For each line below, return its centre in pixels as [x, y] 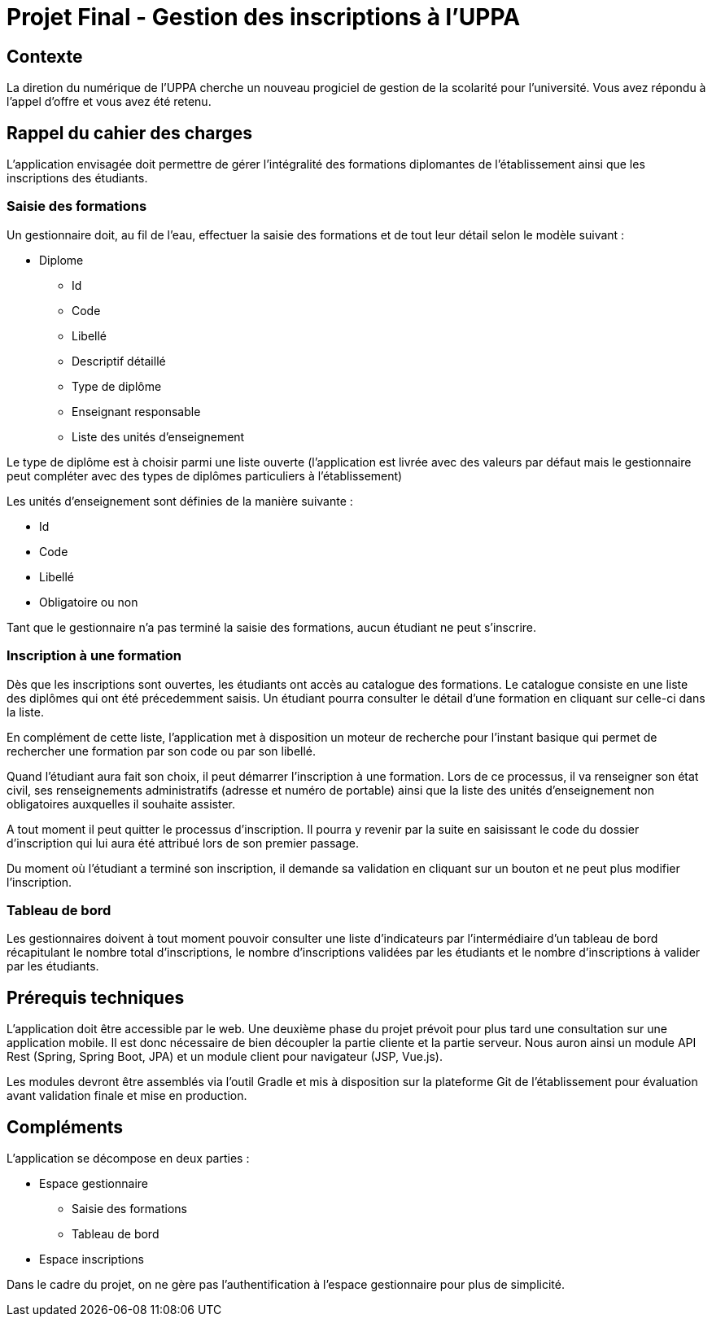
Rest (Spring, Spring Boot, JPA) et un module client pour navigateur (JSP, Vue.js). [225, 1057]
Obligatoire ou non [89, 602]
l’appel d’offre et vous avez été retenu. [109, 102]
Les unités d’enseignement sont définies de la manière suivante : [180, 501]
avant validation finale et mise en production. [127, 1096]
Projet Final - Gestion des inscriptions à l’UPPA [264, 17]
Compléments [65, 1127]
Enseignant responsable [136, 411]
